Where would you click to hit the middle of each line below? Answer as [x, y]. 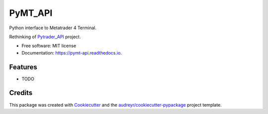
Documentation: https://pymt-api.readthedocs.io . [72, 53]
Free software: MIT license [49, 46]
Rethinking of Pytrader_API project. [45, 37]
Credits [21, 93]
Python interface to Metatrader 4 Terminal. [53, 28]
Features [23, 67]
